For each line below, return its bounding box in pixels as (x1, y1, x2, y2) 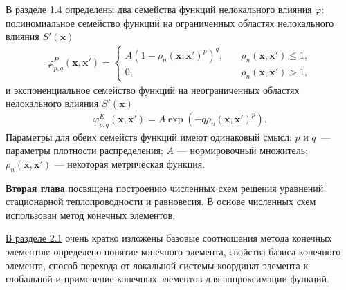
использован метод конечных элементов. (6, 207, 176, 222)
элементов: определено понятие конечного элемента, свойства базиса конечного (6, 244, 341, 259)
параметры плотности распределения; (6, 143, 163, 157)
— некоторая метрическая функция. (54, 156, 206, 171)
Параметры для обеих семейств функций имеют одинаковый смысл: (6, 129, 292, 144)
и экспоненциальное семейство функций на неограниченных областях (6, 82, 300, 97)
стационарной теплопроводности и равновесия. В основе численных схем (6, 194, 316, 209)
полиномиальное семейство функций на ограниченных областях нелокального (6, 15, 334, 30)
